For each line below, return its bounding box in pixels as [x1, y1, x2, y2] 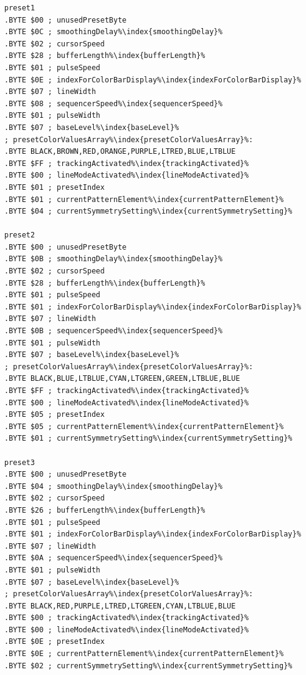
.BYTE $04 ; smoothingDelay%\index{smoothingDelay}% [4, 482, 222, 491]
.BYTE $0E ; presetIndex [4, 637, 105, 646]
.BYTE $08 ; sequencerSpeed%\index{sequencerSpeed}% [4, 99, 222, 108]
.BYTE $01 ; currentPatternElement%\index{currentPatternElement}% [4, 195, 284, 204]
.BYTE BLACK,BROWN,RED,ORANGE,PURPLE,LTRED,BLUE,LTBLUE [4, 147, 236, 156]
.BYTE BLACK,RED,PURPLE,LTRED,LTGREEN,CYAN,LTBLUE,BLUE [4, 601, 236, 610]
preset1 [4, 4, 35, 12]
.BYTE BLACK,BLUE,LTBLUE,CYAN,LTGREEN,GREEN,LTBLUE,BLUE [4, 374, 240, 383]
